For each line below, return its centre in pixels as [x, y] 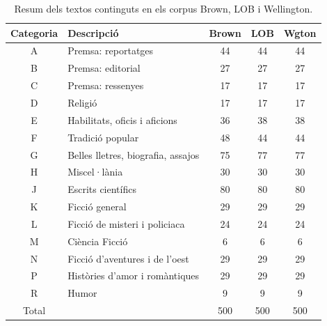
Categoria [34, 32]
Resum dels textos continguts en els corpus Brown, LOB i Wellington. [163, 8]
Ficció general [97, 207]
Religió [82, 102]
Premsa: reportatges [111, 51]
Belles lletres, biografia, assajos [134, 154]
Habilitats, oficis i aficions [122, 119]
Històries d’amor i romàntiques [134, 275]
